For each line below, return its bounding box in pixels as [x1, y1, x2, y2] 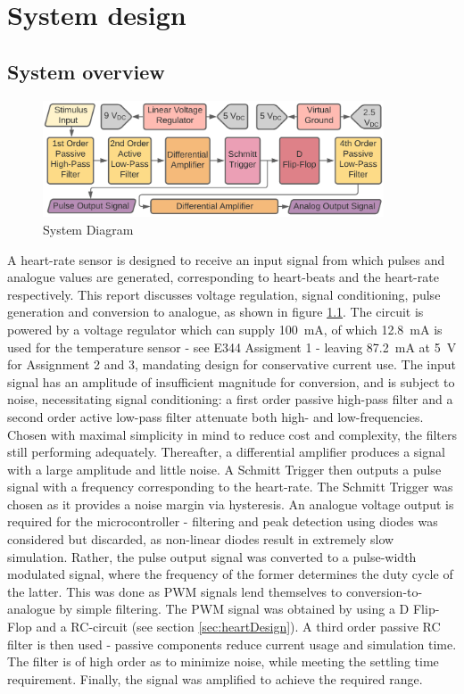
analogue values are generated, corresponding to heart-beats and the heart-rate [7, 268, 439, 286]
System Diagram [43, 219, 134, 238]
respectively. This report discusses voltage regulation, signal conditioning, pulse [7, 285, 441, 303]
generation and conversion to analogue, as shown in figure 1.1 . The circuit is [7, 302, 424, 321]
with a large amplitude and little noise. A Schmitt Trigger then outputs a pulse [7, 459, 442, 478]
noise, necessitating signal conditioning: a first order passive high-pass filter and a [7, 390, 453, 409]
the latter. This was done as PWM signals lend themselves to [7, 582, 343, 600]
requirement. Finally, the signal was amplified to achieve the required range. [7, 669, 423, 688]
